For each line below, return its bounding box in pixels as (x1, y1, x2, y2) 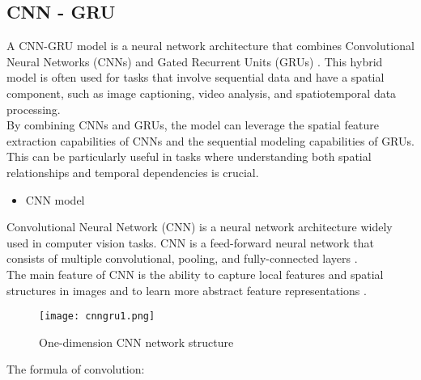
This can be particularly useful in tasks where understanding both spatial (6, 148, 372, 165)
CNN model (25, 191, 85, 208)
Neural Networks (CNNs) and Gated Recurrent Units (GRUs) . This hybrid (6, 53, 383, 70)
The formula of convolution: (6, 361, 145, 378)
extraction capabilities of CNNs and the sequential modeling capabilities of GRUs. (6, 132, 415, 149)
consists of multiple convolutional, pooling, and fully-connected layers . (6, 250, 358, 267)
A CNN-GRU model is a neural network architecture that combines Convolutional (6, 37, 415, 54)
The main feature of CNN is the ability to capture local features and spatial (6, 265, 384, 282)
